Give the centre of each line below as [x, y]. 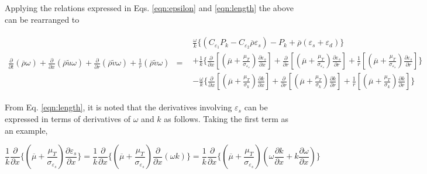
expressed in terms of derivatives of [68, 118]
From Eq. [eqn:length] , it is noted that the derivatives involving [118, 107]
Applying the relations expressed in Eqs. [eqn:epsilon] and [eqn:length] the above [149, 8]
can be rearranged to [42, 19]
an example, [26, 130]
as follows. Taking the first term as [226, 118]
